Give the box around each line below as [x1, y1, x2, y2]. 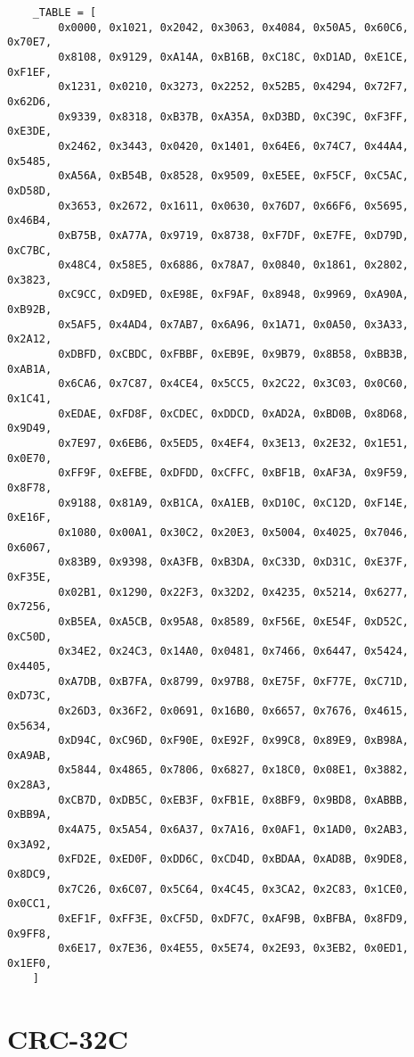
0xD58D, [7, 184, 53, 197]
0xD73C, [7, 690, 53, 703]
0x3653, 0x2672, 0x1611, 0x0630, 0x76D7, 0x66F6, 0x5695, [58, 199, 410, 212]
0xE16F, [7, 511, 53, 524]
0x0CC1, [7, 897, 53, 911]
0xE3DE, [7, 125, 53, 138]
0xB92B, [7, 303, 53, 317]
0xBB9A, [7, 808, 53, 822]
